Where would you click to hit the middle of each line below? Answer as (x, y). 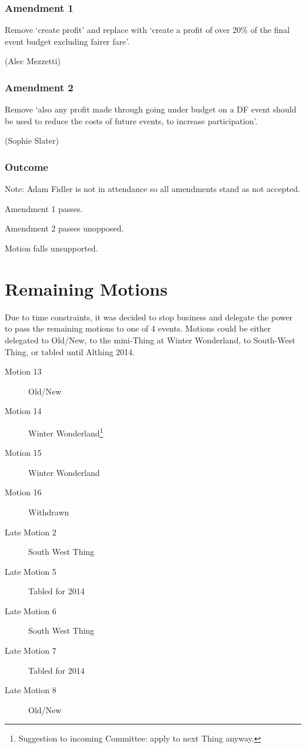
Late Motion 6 (31, 610)
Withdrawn (49, 512)
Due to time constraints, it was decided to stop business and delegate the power (149, 317)
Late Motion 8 (31, 690)
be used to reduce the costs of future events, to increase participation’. (131, 120)
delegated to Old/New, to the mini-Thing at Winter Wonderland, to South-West (150, 340)
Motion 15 (23, 453)
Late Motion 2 (31, 532)
